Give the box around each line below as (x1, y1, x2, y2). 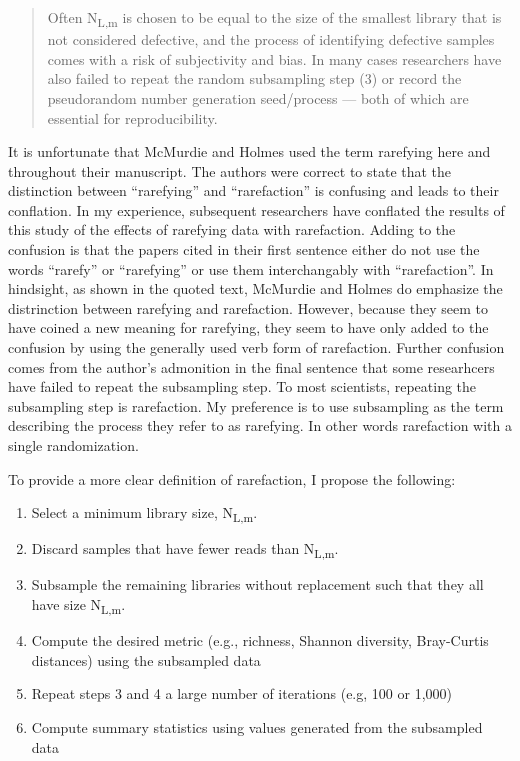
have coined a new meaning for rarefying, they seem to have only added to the (8, 317, 489, 338)
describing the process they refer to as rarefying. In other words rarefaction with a (8, 415, 512, 436)
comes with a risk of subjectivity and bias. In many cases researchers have (47, 48, 502, 69)
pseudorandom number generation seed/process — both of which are (47, 87, 469, 108)
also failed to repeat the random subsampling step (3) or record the (47, 68, 462, 89)
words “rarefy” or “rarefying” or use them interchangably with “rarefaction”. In (8, 258, 494, 279)
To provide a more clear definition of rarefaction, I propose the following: (8, 468, 456, 489)
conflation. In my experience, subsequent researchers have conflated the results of (8, 199, 505, 220)
